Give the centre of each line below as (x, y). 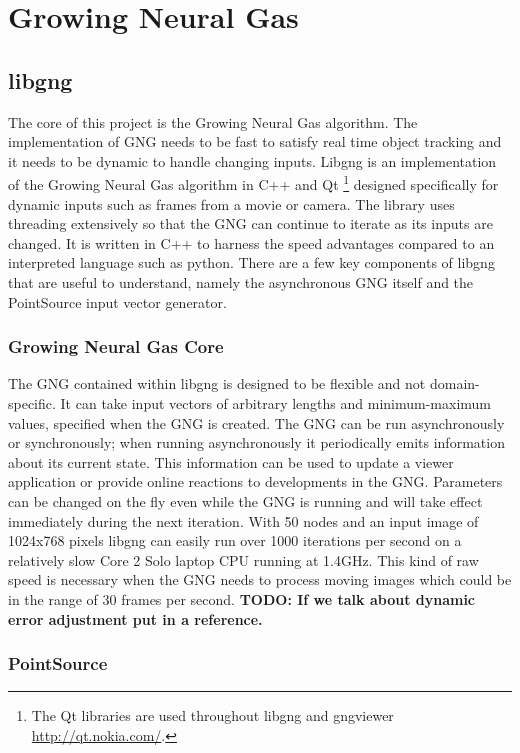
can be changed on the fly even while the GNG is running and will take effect (245, 500)
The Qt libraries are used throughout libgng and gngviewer (212, 715)
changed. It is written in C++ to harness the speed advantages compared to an (251, 242)
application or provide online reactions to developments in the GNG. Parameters (255, 481)
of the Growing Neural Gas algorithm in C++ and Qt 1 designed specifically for (253, 183)
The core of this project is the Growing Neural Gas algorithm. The (213, 121)
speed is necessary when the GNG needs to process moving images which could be (260, 579)
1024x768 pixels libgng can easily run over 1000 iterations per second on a (235, 540)
